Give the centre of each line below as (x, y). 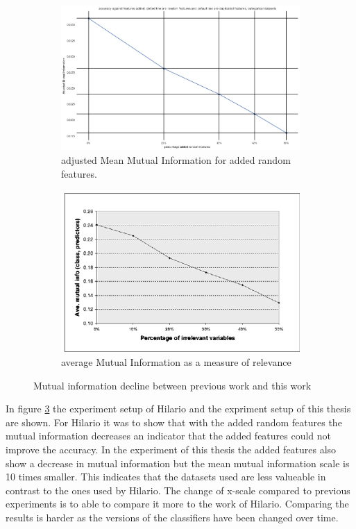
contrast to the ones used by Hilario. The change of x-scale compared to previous (178, 490)
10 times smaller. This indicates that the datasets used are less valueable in (166, 477)
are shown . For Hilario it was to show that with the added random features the (174, 422)
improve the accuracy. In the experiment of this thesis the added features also (171, 449)
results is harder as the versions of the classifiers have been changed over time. (172, 517)
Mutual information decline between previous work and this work (172, 385)
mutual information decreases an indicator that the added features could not (169, 436)
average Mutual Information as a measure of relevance (176, 362)
